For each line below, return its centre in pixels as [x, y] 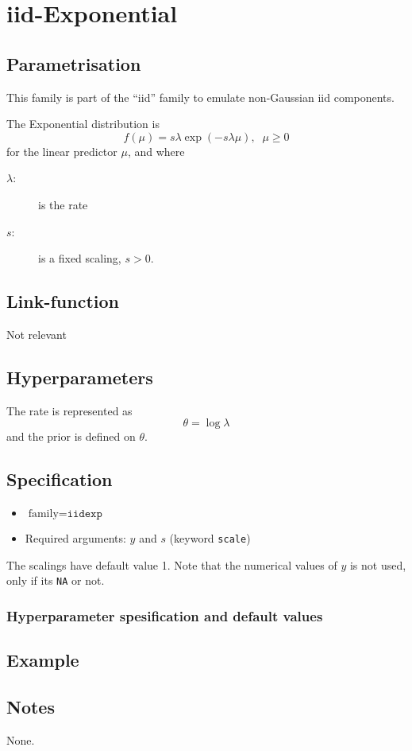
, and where [156, 151]
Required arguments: [75, 538]
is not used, [378, 564]
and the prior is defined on [71, 436]
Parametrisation [74, 63]
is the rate [63, 204]
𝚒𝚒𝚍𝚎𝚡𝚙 [85, 514]
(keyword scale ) [210, 538]
